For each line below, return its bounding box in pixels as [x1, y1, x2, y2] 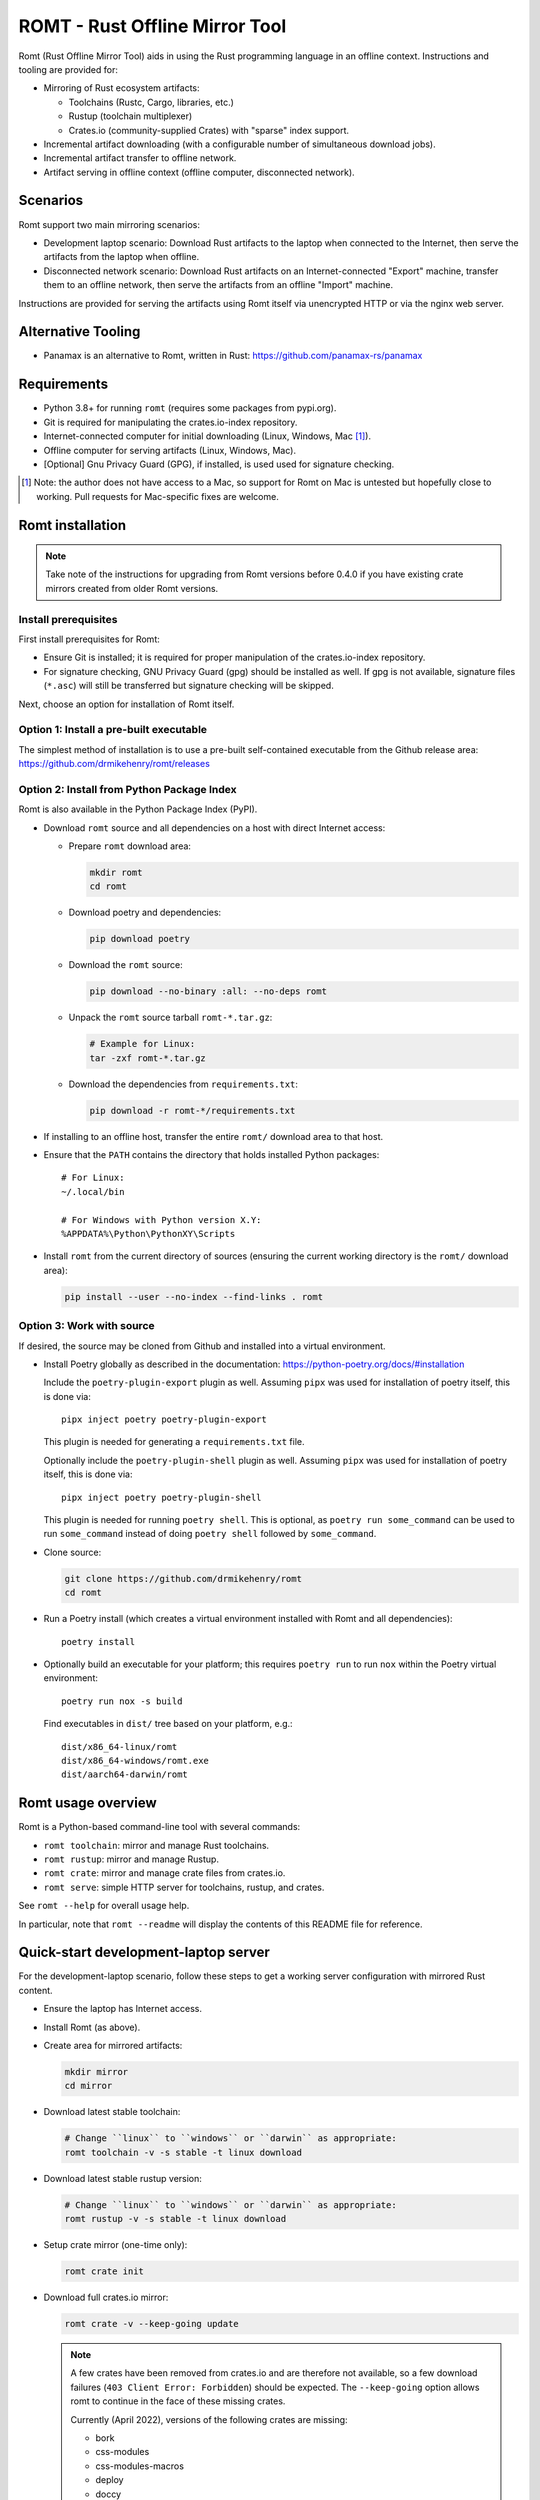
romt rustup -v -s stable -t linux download [64, 2213, 287, 2225]
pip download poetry [89, 933, 190, 945]
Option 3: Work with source [18, 1319, 155, 1333]
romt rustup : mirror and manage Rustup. [43, 1853, 220, 1865]
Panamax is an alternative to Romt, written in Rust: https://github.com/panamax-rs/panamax [43, 350, 423, 362]
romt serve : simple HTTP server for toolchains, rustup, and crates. [43, 1881, 325, 1893]
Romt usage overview [18, 1795, 157, 1812]
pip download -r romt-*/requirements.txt [89, 1105, 296, 1116]
